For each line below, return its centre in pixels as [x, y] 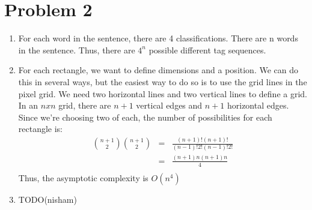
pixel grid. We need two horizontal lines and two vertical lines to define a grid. [163, 93]
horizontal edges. [258, 105]
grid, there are [85, 105]
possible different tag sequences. [207, 49]
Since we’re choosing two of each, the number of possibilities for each [145, 117]
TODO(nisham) [47, 199]
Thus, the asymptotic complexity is [83, 177]
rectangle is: [41, 129]
